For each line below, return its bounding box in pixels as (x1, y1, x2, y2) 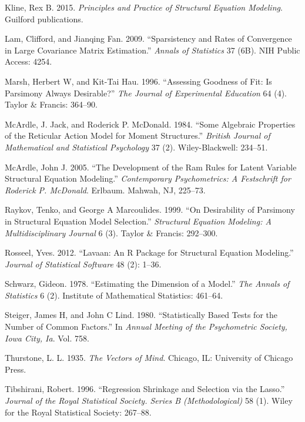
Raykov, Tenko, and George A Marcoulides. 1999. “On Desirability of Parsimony (5, 203, 295, 216)
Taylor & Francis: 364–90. (5, 98, 98, 110)
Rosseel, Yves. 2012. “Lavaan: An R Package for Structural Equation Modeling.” (5, 246, 294, 259)
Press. (5, 363, 26, 375)
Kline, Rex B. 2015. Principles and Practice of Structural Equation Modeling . (5, 1, 283, 13)
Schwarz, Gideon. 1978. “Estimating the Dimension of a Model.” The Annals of (5, 277, 290, 290)
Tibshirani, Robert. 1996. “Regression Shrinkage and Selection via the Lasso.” (5, 383, 285, 395)
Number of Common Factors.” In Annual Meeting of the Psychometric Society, (5, 320, 287, 333)
